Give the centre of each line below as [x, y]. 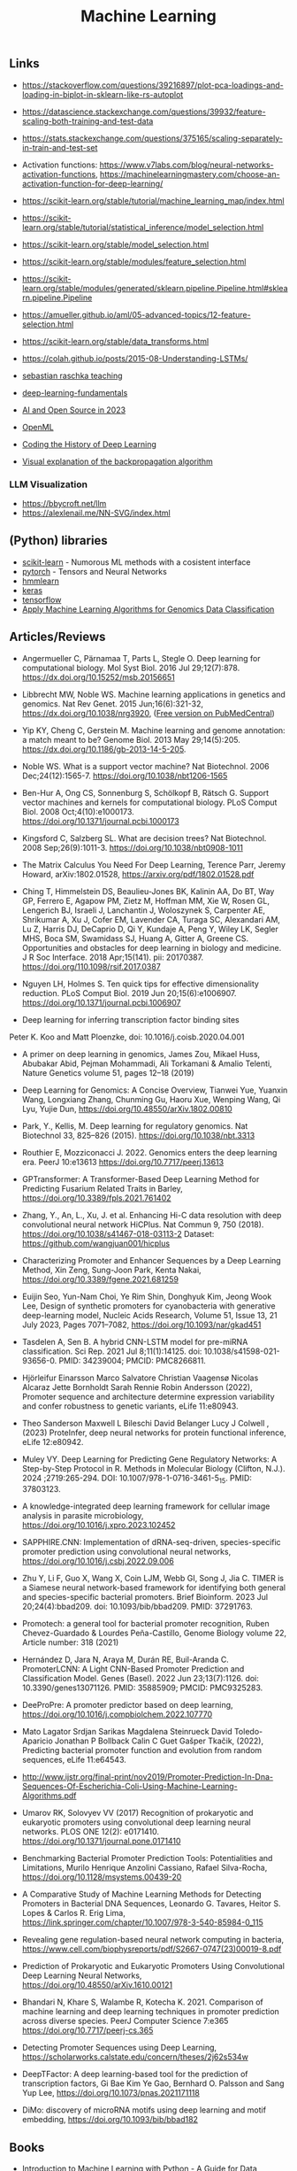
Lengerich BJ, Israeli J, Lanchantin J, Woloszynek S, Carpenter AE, [144, 910]
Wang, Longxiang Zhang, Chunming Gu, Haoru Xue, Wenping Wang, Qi [151, 1099]
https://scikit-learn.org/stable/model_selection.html [115, 244]
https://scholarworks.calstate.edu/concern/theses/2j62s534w [135, 2057]
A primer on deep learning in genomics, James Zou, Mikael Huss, [141, 1054]
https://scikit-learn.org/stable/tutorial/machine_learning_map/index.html [153, 200]
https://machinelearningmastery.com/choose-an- [190, 174]
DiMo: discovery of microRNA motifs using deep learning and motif [144, 2110]
